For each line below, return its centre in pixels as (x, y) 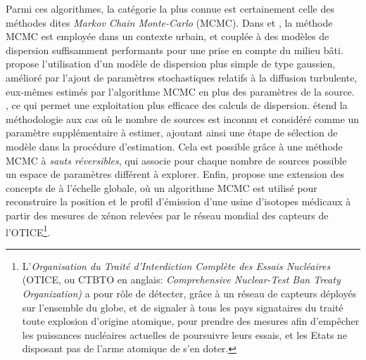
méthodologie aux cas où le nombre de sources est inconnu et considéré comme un (183, 118)
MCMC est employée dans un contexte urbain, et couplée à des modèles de (168, 36)
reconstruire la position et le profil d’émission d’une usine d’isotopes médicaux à (178, 201)
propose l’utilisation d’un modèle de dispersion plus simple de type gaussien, (171, 64)
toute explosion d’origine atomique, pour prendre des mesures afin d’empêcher (191, 321)
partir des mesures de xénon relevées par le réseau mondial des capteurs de (167, 215)
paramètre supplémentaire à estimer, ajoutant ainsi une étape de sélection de (172, 133)
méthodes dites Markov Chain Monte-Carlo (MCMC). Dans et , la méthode (169, 22)
